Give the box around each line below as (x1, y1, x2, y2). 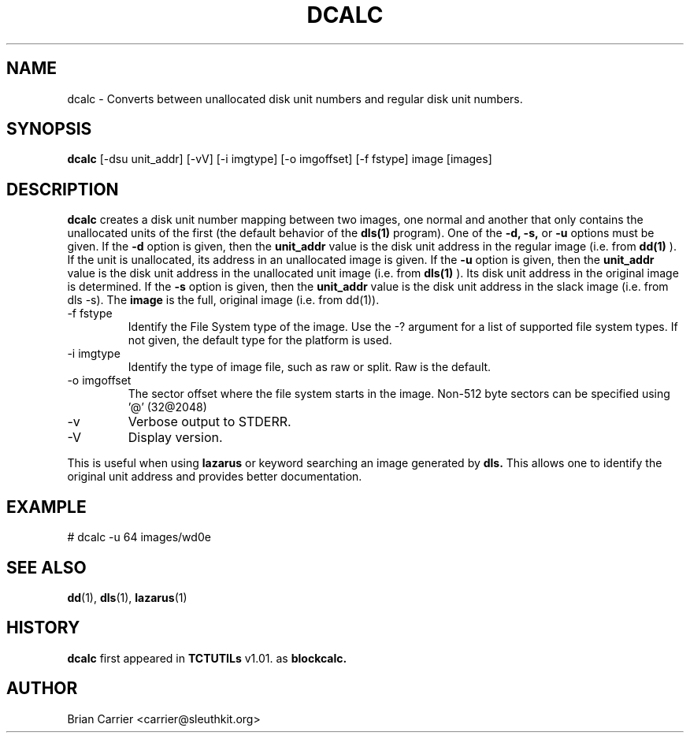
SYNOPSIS (6, 119, 92, 139)
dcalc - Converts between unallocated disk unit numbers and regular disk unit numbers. (67, 91, 523, 106)
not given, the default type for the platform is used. (128, 333, 392, 347)
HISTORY (6, 618, 80, 638)
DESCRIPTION (6, 179, 119, 199)
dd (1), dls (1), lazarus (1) (67, 590, 187, 604)
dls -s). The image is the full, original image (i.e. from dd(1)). (67, 293, 380, 307)
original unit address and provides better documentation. (67, 470, 362, 484)
